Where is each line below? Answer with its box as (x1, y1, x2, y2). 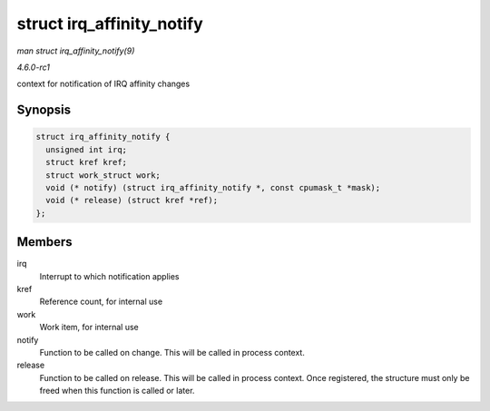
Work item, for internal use (39, 322, 140, 333)
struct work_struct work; (45, 170, 161, 181)
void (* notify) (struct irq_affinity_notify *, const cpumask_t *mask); (45, 182, 381, 192)
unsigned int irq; (45, 144, 127, 154)
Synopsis (16, 103, 72, 118)
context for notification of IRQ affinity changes (16, 78, 191, 90)
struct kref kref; (45, 157, 127, 168)
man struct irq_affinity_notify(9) (16, 45, 135, 56)
